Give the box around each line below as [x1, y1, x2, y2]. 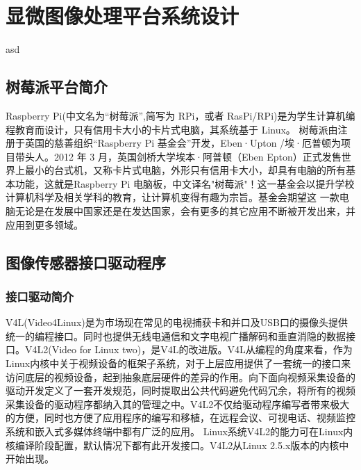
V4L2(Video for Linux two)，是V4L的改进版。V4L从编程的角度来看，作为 [24, 342, 353, 357]
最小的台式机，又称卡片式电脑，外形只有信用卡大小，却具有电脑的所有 [24, 163, 346, 177]
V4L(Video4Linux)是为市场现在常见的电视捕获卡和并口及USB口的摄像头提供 [6, 315, 348, 330]
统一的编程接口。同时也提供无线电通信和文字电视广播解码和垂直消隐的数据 [6, 328, 346, 343]
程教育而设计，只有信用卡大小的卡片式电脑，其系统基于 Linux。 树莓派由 [6, 122, 338, 136]
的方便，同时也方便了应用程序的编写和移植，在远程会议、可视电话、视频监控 [6, 410, 355, 425]
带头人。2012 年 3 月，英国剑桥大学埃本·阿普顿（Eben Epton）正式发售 [15, 149, 342, 163]
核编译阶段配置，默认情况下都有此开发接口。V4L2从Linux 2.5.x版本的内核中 [6, 437, 349, 452]
